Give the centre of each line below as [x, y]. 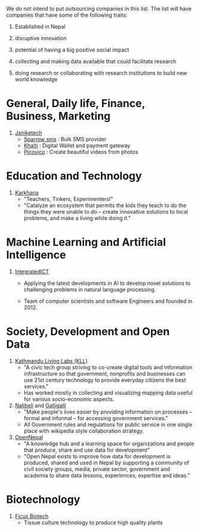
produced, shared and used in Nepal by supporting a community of [107, 463]
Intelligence [36, 255]
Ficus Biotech [32, 516]
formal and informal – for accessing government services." [96, 418]
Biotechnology [43, 499]
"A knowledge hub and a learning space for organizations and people [109, 443]
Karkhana [27, 192]
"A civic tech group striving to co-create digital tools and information [108, 367]
